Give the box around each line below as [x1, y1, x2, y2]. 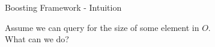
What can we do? [5, 33, 69, 45]
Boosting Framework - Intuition [5, 1, 122, 13]
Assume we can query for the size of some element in [5, 21, 199, 33]
